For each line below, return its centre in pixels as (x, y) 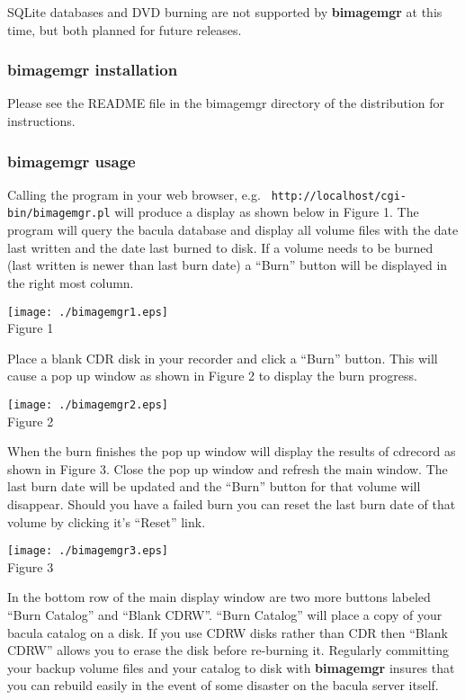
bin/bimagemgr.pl (59, 214)
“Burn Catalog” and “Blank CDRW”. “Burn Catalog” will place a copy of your (225, 615)
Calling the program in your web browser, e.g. (134, 194)
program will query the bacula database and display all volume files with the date (233, 230)
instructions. (41, 121)
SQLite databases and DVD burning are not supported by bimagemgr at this (225, 12)
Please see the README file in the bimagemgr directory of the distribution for (226, 103)
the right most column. (71, 282)
